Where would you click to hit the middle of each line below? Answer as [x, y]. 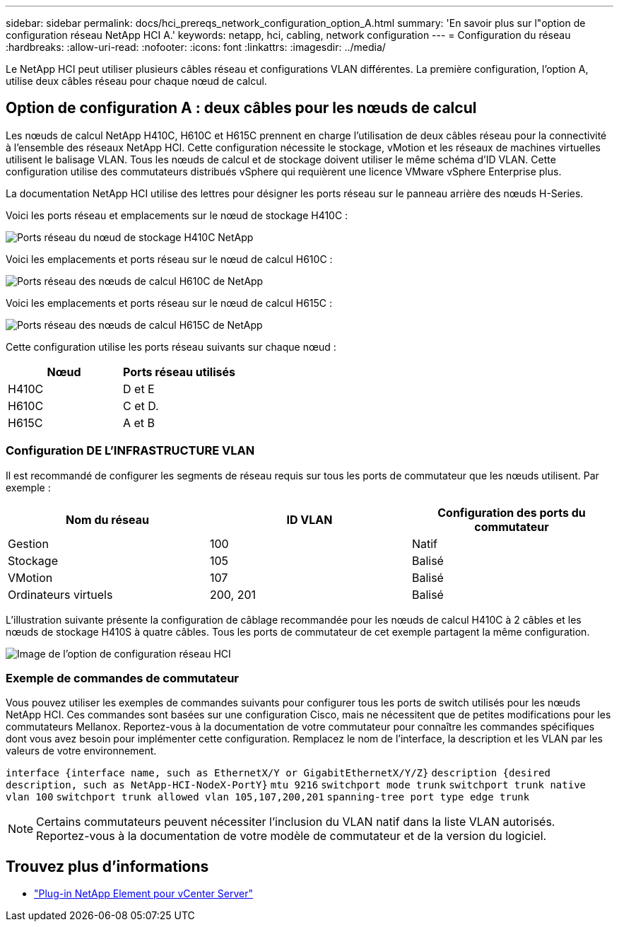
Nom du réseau [107, 519]
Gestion [28, 543]
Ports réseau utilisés [179, 372]
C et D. [141, 406]
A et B [139, 422]
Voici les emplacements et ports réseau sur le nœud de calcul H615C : [169, 303]
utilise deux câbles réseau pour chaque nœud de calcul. [136, 81]
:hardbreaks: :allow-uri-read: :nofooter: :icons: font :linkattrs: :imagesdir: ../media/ [196, 47]
